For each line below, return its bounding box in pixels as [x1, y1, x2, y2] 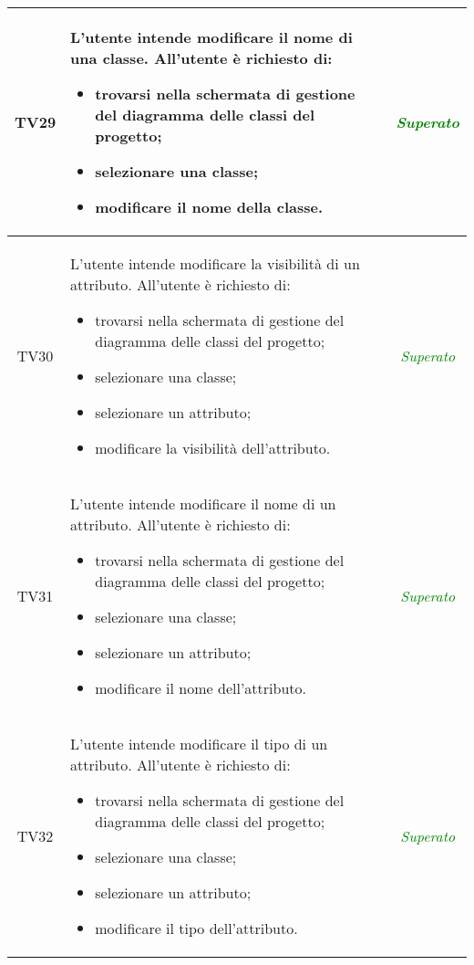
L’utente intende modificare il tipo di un [70, 733, 328, 754]
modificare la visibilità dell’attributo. [95, 437, 331, 458]
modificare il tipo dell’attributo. [95, 918, 298, 939]
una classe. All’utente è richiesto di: [70, 47, 333, 68]
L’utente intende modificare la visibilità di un [70, 253, 360, 274]
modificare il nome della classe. [95, 196, 324, 217]
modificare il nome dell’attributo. [95, 677, 306, 698]
